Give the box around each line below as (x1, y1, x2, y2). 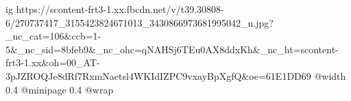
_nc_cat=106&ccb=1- (5, 29, 101, 43)
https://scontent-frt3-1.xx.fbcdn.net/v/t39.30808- (16, 2, 224, 16)
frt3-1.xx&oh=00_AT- (5, 55, 100, 70)
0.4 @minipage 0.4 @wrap (5, 82, 114, 96)
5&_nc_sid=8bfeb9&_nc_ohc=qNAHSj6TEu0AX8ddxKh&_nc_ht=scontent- (5, 42, 339, 56)
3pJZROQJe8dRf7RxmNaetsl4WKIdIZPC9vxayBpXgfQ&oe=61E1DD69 (5, 68, 311, 83)
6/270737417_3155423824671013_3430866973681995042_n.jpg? (5, 15, 274, 29)
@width (314, 68, 346, 83)
